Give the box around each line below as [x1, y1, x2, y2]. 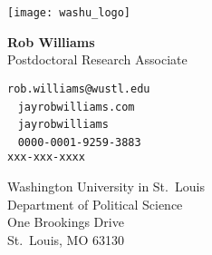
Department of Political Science [7, 194, 183, 213]
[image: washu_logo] [7, 6, 131, 19]
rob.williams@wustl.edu [7, 82, 150, 95]
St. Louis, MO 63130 [7, 230, 125, 249]
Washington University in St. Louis [7, 177, 205, 196]
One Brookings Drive [7, 212, 124, 231]
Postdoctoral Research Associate [7, 50, 188, 69]
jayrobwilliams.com [17, 100, 135, 113]
